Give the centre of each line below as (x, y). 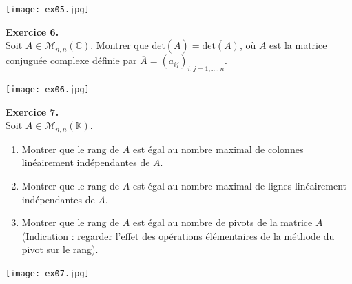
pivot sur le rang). (60, 249)
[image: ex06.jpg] (48, 90)
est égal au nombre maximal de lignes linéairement (240, 185)
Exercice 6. (32, 31)
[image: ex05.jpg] (48, 10)
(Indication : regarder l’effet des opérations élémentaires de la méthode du (178, 235)
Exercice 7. (32, 111)
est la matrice (298, 45)
